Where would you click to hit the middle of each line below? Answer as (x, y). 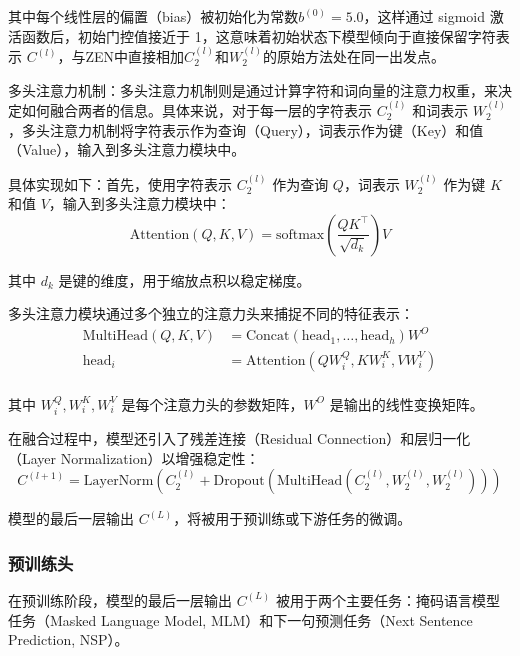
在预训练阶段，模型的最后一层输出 (120, 599)
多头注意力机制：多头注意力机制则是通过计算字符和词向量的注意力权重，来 (253, 89)
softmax (300, 234)
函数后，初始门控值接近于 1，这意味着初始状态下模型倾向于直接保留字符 (258, 35)
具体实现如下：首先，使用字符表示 (120, 183)
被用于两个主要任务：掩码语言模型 (387, 599)
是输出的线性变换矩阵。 (406, 403)
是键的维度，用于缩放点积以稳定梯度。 (184, 279)
